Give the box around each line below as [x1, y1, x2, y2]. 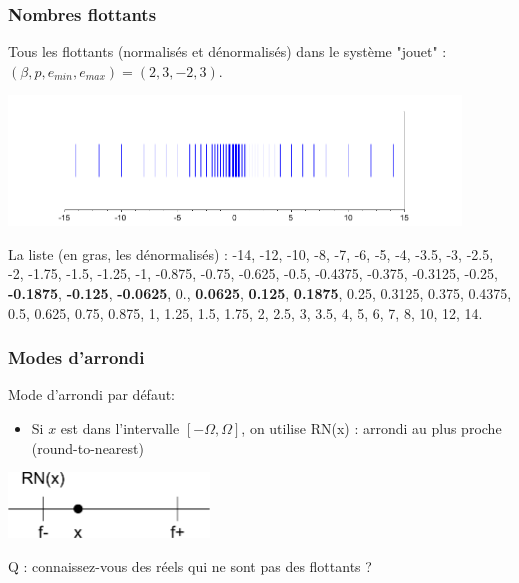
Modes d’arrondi [8, 345, 145, 370]
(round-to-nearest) [31, 437, 144, 458]
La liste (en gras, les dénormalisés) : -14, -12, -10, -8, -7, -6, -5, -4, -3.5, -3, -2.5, [8, 243, 494, 264]
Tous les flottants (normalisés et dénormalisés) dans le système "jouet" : [8, 41, 447, 62]
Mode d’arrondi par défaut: [8, 384, 176, 405]
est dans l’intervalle [60, 417, 180, 438]
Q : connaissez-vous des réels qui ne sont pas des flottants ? [8, 555, 372, 576]
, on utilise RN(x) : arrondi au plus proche [241, 417, 502, 438]
